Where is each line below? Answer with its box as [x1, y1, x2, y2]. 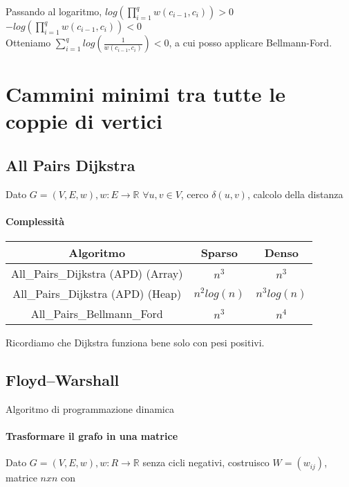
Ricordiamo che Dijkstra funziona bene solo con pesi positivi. [6, 335, 265, 350]
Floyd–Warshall [6, 369, 120, 391]
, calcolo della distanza [247, 186, 343, 201]
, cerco [180, 186, 209, 201]
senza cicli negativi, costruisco [142, 455, 270, 470]
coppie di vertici [6, 107, 162, 135]
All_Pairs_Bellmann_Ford [30, 306, 163, 322]
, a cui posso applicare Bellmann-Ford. [169, 35, 332, 49]
